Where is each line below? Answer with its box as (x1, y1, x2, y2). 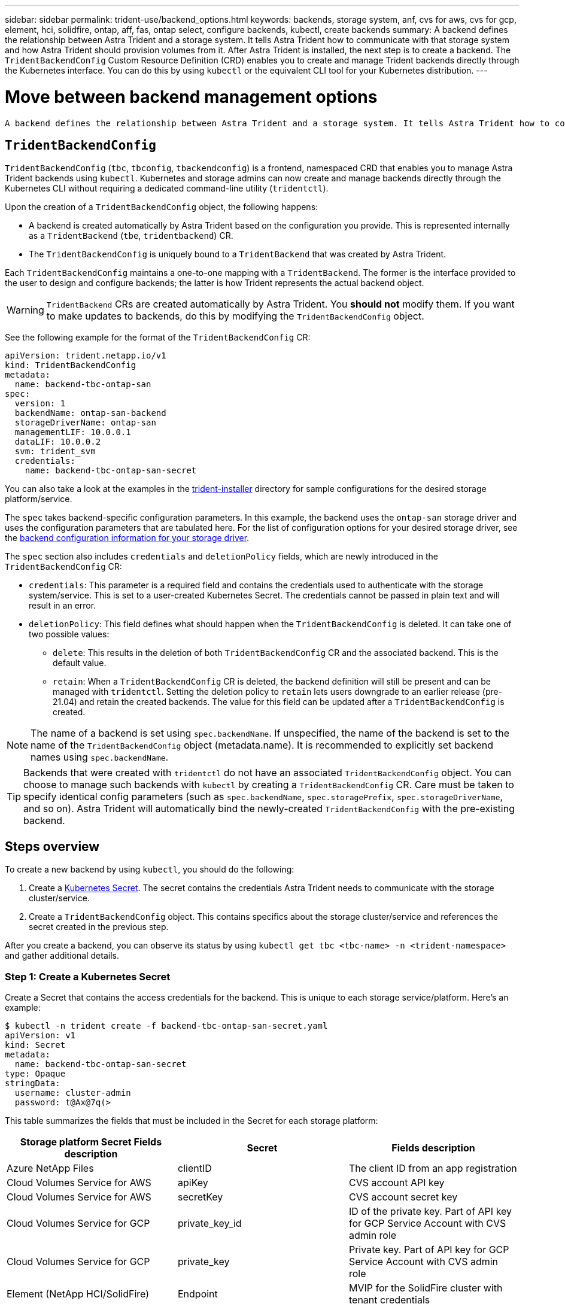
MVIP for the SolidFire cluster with (348, 1281, 503, 1294)
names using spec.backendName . (31, 751, 169, 764)
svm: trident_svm (14, 446, 96, 457)
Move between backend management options (5, 86, 378, 107)
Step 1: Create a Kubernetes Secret (5, 970, 171, 983)
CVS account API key (348, 1176, 445, 1189)
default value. (53, 658, 107, 668)
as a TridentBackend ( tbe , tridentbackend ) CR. (29, 230, 233, 241)
